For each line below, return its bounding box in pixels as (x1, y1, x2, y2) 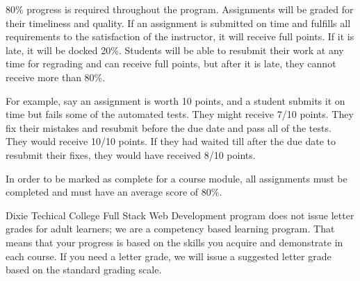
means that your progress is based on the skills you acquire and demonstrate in (6, 235, 343, 249)
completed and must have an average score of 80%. (6, 185, 222, 199)
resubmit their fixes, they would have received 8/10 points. (6, 147, 256, 162)
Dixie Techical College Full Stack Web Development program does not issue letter (6, 207, 354, 222)
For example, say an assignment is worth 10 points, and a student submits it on (6, 93, 345, 108)
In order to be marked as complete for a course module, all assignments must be (6, 171, 347, 185)
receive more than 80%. (6, 69, 106, 84)
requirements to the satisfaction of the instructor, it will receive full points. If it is (6, 29, 354, 44)
